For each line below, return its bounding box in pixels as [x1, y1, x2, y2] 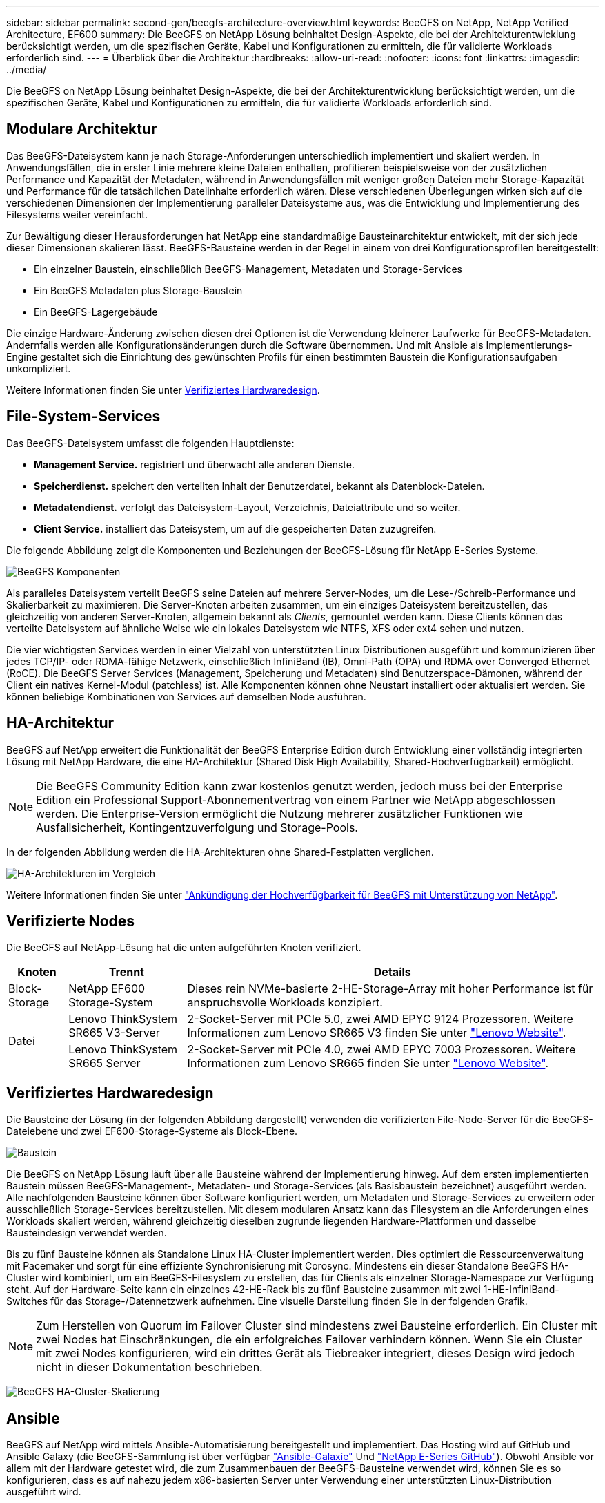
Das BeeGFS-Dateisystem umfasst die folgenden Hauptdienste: [6, 437, 295, 449]
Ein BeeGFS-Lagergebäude [34, 305, 158, 318]
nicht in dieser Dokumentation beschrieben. [36, 1360, 263, 1375]
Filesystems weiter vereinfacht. [6, 208, 148, 220]
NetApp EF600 [68, 982, 146, 996]
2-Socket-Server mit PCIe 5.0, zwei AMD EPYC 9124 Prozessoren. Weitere [187, 1012, 573, 1026]
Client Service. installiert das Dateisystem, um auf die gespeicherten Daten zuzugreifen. [34, 522, 437, 535]
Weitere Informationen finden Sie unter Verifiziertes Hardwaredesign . [6, 383, 320, 396]
